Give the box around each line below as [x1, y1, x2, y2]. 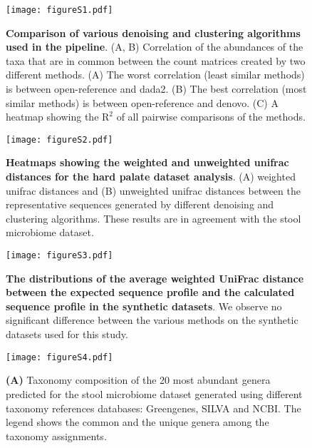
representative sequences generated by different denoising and [6, 197, 274, 212]
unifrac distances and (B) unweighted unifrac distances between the [6, 183, 301, 198]
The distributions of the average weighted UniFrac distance [6, 270, 304, 285]
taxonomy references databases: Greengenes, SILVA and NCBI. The [6, 400, 301, 415]
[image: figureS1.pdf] [6, 5, 113, 15]
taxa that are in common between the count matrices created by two [6, 53, 306, 68]
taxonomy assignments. [6, 428, 107, 443]
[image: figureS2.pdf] [6, 134, 113, 145]
